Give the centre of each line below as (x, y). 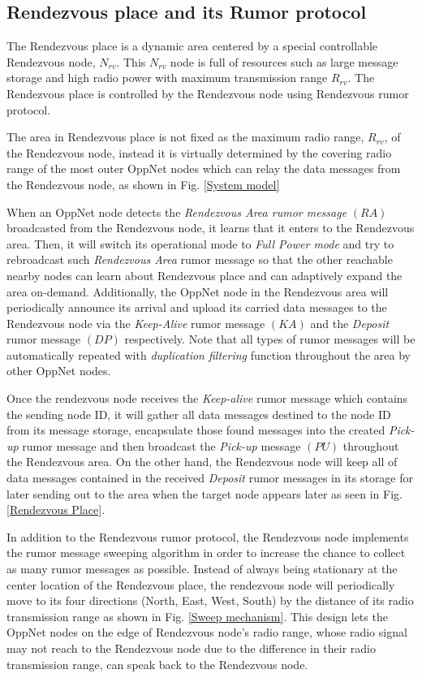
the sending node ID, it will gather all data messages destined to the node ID (199, 414)
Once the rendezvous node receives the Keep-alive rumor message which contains (207, 398)
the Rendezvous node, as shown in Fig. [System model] (143, 184)
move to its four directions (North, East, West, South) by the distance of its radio (210, 600)
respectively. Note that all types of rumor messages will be (270, 339)
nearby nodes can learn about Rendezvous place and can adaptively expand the (205, 275)
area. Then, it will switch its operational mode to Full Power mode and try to (200, 243)
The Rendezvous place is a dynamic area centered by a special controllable (192, 46)
